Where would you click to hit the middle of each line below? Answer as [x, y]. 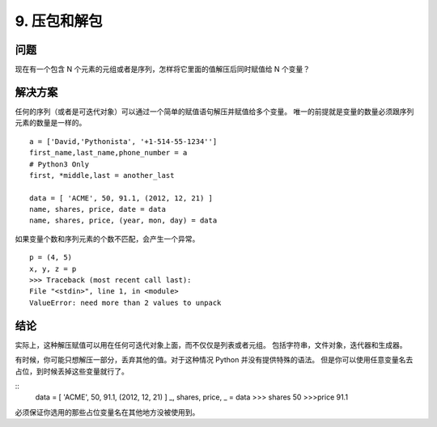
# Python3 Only [59, 164]
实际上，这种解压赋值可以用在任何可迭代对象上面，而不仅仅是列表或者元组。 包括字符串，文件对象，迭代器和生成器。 [211, 345]
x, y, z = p [53, 268]
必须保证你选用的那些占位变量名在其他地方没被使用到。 [107, 412]
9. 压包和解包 [59, 21]
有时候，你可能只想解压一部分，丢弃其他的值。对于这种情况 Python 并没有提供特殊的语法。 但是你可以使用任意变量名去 [214, 360]
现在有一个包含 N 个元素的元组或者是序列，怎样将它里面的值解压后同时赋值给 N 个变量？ [163, 70]
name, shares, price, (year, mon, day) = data [123, 221]
